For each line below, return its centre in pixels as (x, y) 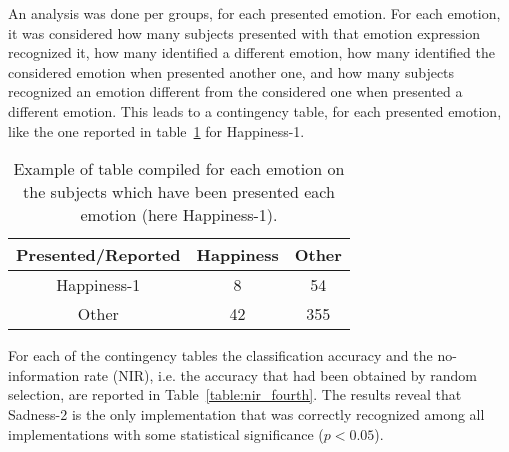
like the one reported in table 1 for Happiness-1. (156, 130)
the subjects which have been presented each (179, 192)
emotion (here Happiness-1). (179, 215)
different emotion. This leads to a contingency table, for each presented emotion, (255, 110)
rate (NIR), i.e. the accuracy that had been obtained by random (280, 374)
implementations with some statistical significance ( (166, 433)
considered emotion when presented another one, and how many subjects (231, 71)
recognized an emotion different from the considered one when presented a (235, 91)
